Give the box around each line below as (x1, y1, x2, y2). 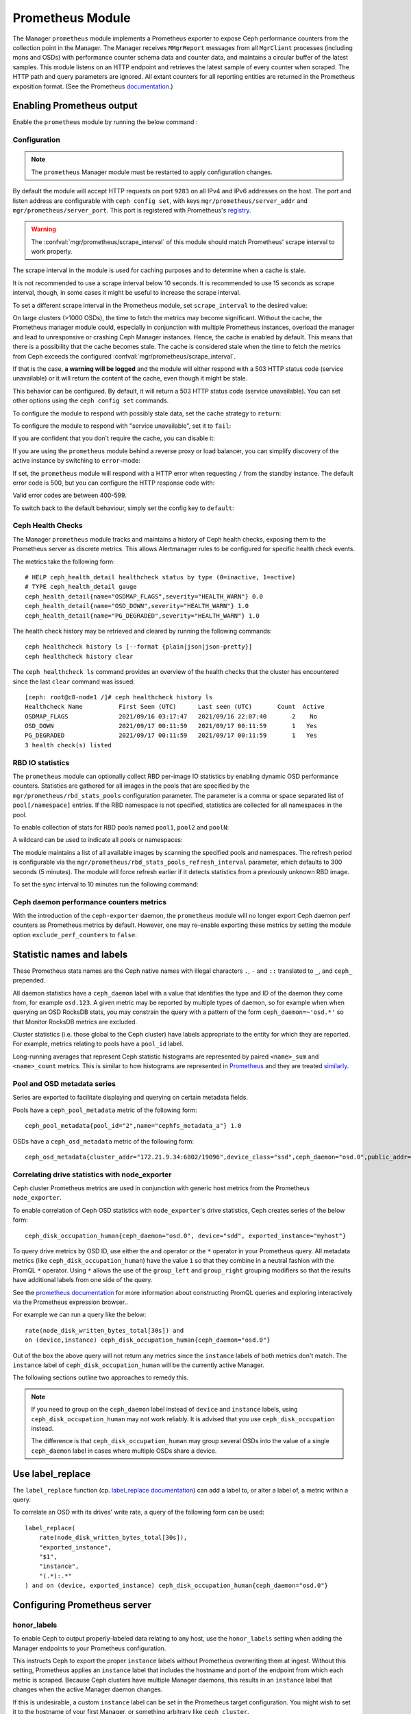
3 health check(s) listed (25, 741, 112, 749)
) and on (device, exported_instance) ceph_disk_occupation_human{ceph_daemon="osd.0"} (25, 1582, 329, 1590)
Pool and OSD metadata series (12, 1079, 116, 1089)
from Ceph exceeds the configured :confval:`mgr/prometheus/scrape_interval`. (12, 352, 236, 360)
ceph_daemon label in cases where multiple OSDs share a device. (31, 1447, 217, 1455)
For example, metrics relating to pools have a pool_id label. (12, 1039, 184, 1048)
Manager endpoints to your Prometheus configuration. (12, 1644, 166, 1652)
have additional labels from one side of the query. (12, 1276, 153, 1284)
